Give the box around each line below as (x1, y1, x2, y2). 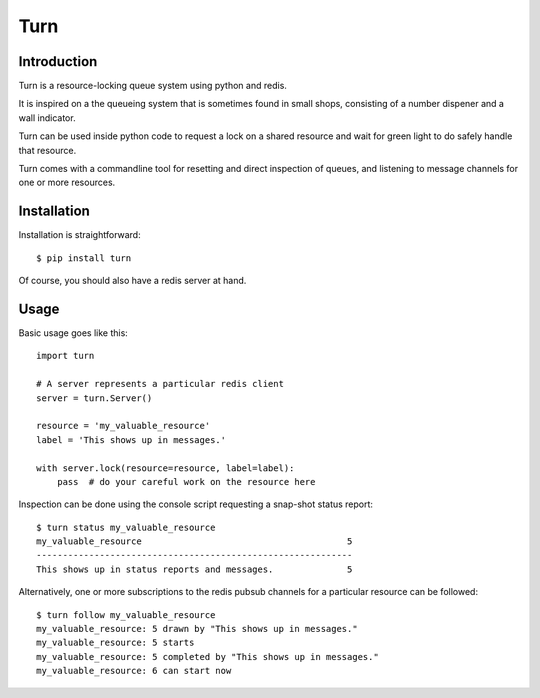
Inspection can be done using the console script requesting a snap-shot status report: (18, 498, 374, 510)
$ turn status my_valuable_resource (36, 521, 216, 533)
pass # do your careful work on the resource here (56, 476, 316, 487)
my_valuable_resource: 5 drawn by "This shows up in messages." (36, 623, 359, 635)
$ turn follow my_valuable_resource (36, 609, 216, 620)
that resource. (18, 144, 77, 156)
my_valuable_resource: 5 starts (36, 637, 195, 649)
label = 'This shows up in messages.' (36, 434, 227, 445)
